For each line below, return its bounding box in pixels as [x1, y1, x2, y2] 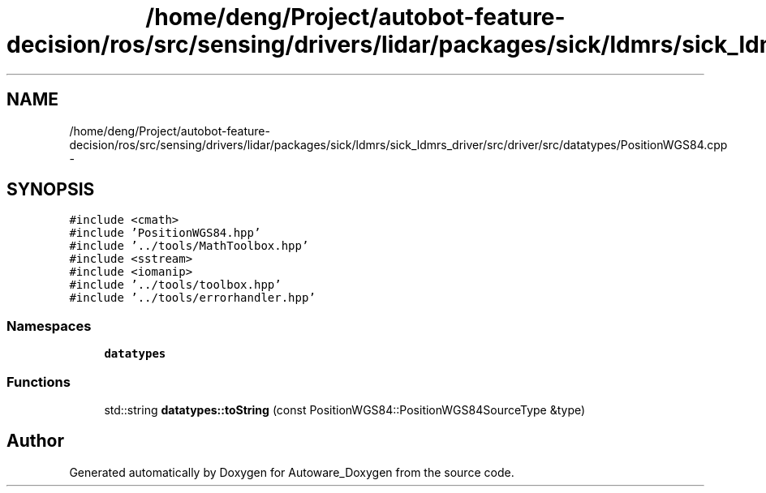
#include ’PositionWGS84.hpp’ [69, 226, 261, 240]
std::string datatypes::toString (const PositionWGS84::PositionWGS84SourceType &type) [104, 402, 586, 417]
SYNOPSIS [6, 179, 95, 200]
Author [6, 431, 64, 452]
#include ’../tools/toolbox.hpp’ [69, 278, 282, 292]
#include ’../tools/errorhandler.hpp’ [69, 291, 316, 305]
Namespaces [6, 317, 92, 334]
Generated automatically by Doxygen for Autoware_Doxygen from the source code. [69, 465, 514, 479]
